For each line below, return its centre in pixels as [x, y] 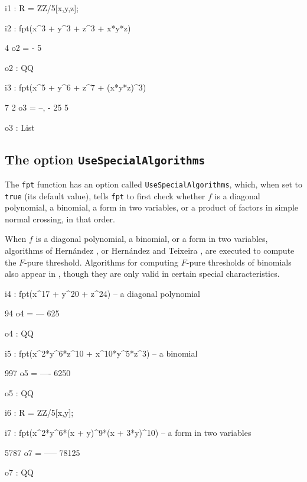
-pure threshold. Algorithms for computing [102, 262]
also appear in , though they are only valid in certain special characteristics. [142, 274]
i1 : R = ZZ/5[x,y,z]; [42, 8]
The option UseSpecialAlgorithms [105, 159]
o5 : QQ [19, 392]
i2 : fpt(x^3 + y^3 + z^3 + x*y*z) [68, 28]
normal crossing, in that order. [60, 219]
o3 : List [20, 127]
